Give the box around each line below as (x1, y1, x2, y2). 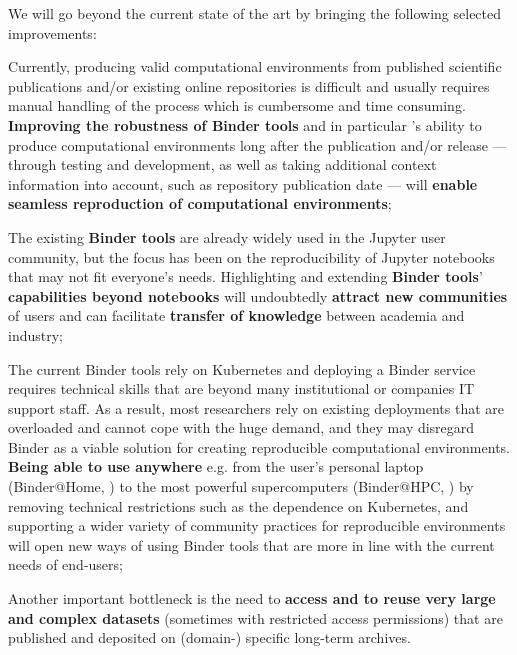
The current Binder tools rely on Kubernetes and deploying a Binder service (8, 358, 476, 379)
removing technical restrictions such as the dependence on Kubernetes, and (8, 495, 469, 516)
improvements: (8, 22, 97, 43)
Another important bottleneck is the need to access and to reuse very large (8, 588, 496, 609)
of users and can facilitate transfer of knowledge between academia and (8, 305, 465, 326)
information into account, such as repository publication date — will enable (8, 173, 478, 194)
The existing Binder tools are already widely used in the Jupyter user (8, 226, 446, 247)
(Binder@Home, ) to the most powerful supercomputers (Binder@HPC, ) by (8, 476, 474, 497)
